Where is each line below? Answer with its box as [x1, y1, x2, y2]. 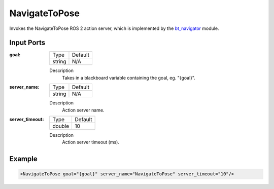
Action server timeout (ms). [62, 139, 119, 145]
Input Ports [9, 39, 46, 47]
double [52, 123, 70, 130]
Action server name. [62, 107, 105, 113]
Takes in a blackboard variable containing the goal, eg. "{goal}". [62, 74, 195, 81]
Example [9, 155, 38, 163]
